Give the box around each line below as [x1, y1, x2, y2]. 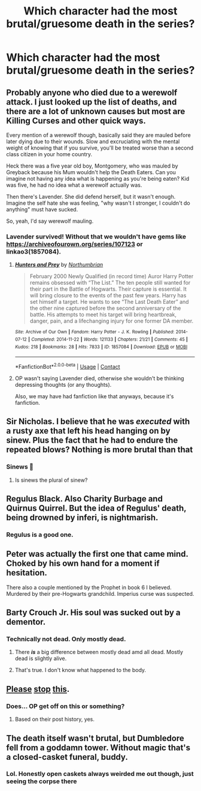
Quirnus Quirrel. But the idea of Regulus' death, [6, 503, 187, 513]
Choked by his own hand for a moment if [6, 559, 160, 569]
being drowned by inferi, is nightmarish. [6, 512, 159, 523]
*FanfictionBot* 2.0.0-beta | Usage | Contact [14, 362, 121, 370]
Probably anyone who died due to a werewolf [6, 87, 178, 97]
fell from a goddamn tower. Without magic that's [6, 742, 191, 753]
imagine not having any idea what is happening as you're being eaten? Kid [6, 175, 190, 182]
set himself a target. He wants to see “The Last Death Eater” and [29, 299, 190, 306]
